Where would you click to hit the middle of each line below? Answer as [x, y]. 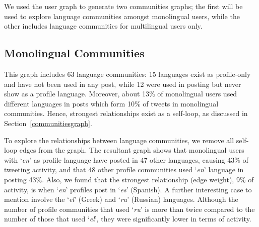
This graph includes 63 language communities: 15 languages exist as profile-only [127, 74]
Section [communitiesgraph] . [48, 123]
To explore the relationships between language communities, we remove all [119, 140]
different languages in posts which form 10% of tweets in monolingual [111, 103]
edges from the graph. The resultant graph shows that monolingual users [132, 150]
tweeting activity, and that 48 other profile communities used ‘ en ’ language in [124, 169]
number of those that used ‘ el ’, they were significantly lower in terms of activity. [128, 219]
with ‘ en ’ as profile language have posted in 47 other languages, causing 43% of [126, 159]
